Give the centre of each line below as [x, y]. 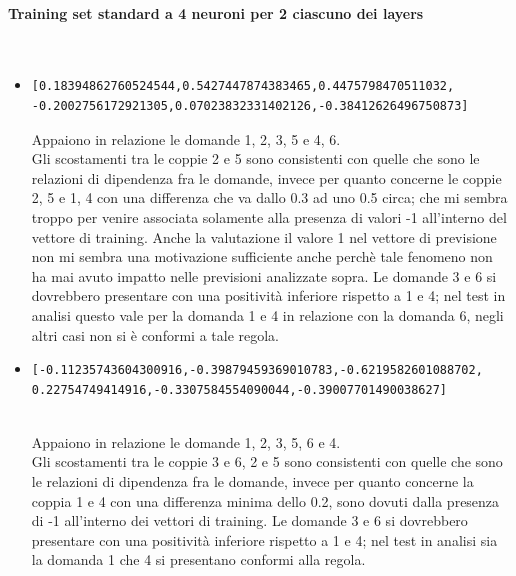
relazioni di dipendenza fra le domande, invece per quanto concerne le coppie [266, 177]
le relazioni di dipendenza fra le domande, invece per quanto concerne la [252, 481]
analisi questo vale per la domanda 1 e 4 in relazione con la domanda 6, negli [267, 314]
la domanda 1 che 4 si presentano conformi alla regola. [198, 559]
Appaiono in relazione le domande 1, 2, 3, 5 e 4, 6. [186, 138]
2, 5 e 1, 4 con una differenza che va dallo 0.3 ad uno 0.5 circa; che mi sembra [269, 197]
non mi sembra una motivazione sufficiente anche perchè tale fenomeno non [262, 256]
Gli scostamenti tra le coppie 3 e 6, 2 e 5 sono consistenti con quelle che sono [267, 461]
